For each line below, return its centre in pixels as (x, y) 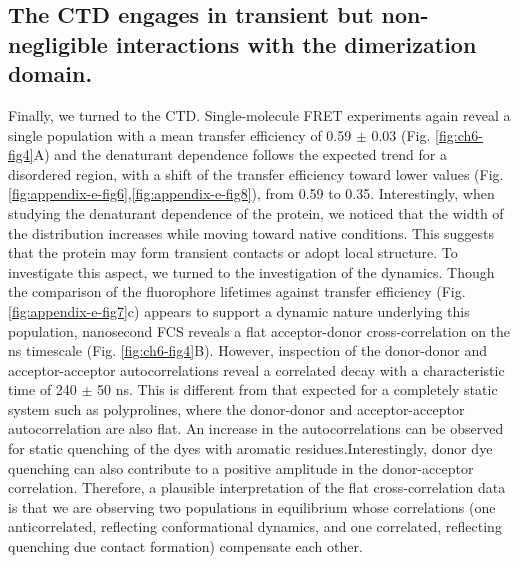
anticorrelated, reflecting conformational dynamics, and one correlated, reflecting (255, 526)
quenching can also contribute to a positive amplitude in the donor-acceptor (241, 467)
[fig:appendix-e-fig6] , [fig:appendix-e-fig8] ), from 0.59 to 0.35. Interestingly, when (251, 193)
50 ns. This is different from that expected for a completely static (297, 389)
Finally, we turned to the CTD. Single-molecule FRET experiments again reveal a (259, 114)
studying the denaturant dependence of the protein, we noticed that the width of (256, 212)
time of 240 (42, 389)
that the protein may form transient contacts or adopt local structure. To (233, 252)
